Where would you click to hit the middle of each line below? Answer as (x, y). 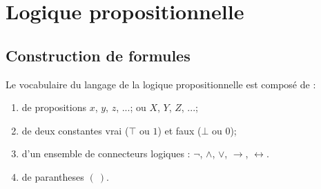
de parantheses (53, 176)
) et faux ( (179, 130)
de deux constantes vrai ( (75, 130)
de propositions (54, 107)
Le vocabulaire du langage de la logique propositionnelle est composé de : (161, 84)
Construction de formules (98, 55)
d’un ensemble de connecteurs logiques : (106, 153)
